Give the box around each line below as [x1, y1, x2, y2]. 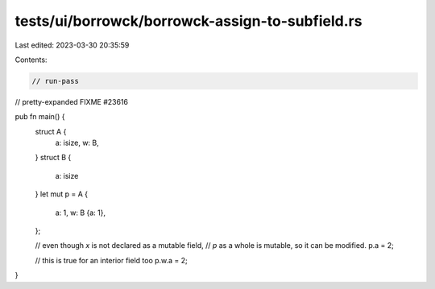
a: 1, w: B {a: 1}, [55, 208, 106, 217]
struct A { [35, 126, 67, 136]
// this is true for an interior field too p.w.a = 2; [35, 255, 188, 265]
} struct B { [35, 153, 72, 163]
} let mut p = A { [35, 189, 89, 199]
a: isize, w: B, [55, 138, 100, 148]
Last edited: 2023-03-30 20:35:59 [14, 40, 130, 50]
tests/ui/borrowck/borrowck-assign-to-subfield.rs [14, 12, 362, 30]
